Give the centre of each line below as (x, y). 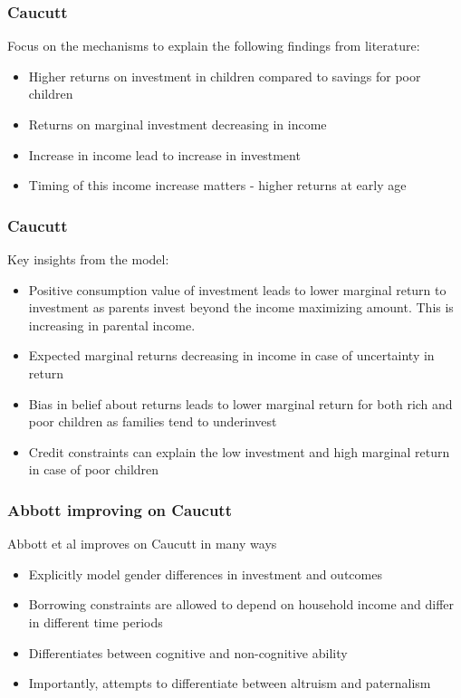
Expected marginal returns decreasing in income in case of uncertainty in (231, 355)
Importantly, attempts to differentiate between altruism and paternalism (230, 683)
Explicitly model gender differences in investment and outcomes (205, 574)
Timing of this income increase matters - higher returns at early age (217, 185)
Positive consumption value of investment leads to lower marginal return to (237, 289)
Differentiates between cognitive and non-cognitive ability (188, 652)
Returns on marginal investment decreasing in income (178, 124)
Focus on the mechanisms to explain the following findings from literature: (214, 46)
